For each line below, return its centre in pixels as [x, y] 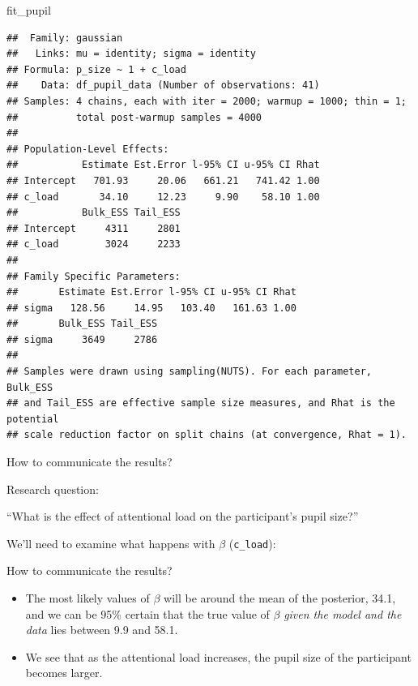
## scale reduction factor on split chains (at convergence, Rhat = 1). [207, 435]
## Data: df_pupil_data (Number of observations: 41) [163, 86]
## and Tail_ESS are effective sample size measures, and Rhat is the [201, 403]
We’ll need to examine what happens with [111, 543]
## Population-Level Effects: [88, 149]
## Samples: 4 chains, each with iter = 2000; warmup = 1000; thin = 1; [207, 101]
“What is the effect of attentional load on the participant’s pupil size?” [183, 516]
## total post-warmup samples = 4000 [134, 117]
